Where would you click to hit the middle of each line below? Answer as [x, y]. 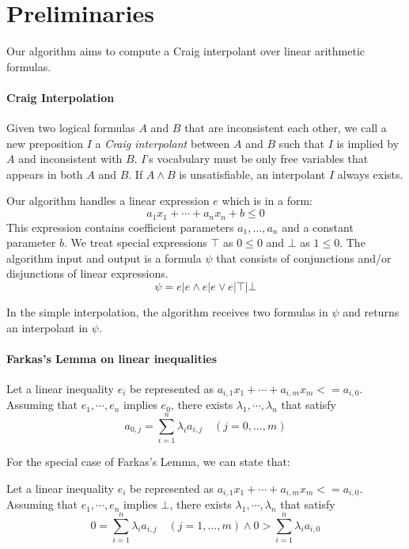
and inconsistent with [70, 159]
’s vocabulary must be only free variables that [257, 159]
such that [301, 143]
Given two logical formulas [71, 128]
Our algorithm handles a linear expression [108, 201]
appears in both [45, 174]
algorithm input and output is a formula [104, 257]
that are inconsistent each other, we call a [286, 128]
